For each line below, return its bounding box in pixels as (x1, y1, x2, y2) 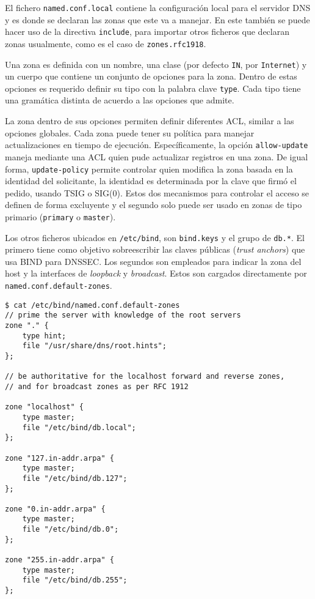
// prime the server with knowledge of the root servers (5, 311, 241, 320)
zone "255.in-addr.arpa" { (5, 556, 114, 565)
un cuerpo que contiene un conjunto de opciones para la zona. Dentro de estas (5, 70, 297, 83)
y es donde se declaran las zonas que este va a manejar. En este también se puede (5, 13, 310, 26)
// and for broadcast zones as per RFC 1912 (5, 382, 189, 391)
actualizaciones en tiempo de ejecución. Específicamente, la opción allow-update (5, 138, 308, 151)
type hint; (22, 331, 67, 340)
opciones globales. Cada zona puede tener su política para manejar (5, 126, 255, 139)
